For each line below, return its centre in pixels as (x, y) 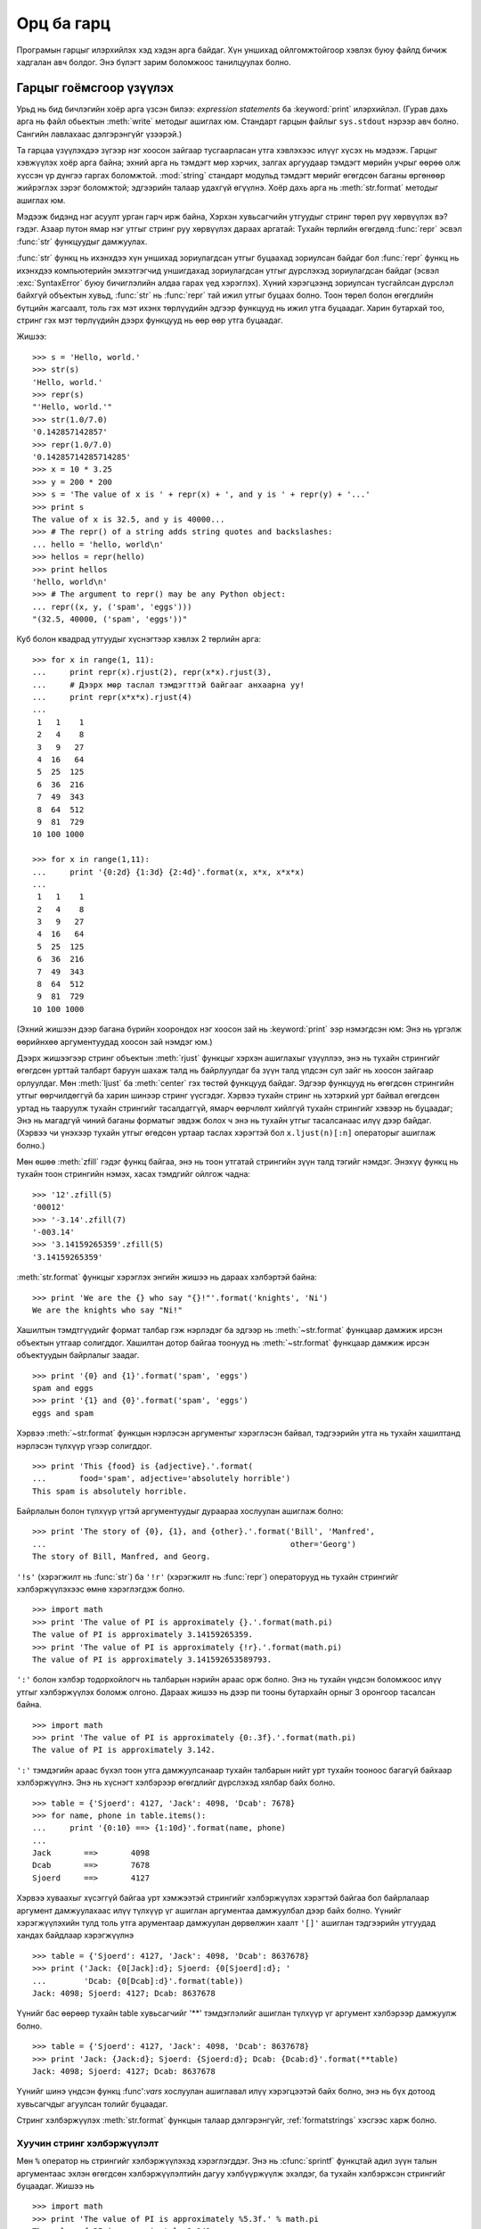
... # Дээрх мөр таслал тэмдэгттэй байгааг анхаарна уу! (168, 685)
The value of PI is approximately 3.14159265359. (143, 1635)
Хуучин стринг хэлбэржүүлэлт (88, 2143)
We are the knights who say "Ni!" (107, 1310)
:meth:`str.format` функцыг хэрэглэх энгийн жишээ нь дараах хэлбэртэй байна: (167, 1277)
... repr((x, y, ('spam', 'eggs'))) (112, 607)
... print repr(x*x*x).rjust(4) (112, 697)
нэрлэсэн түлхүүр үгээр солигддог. (84, 1445)
